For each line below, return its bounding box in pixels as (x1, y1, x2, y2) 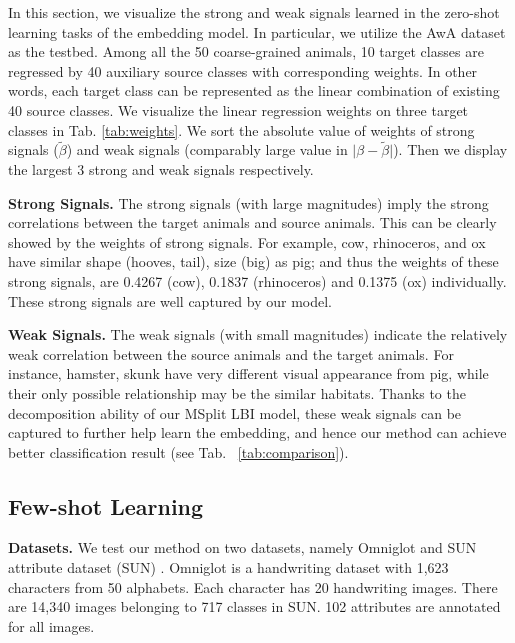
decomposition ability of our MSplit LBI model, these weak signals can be (8, 402, 462, 423)
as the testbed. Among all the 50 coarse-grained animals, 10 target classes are (8, 41, 484, 62)
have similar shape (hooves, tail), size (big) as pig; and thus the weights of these (8, 251, 499, 272)
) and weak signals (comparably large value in (66, 139, 348, 160)
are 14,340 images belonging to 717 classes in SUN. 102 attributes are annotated (8, 596, 501, 617)
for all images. (8, 615, 95, 636)
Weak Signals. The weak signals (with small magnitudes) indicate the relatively (8, 324, 508, 345)
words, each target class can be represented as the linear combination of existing (8, 80, 500, 101)
